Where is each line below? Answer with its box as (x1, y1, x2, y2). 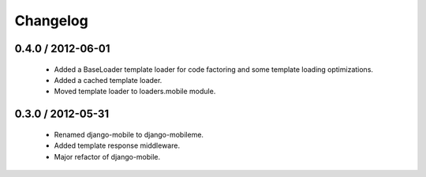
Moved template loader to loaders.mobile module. (54, 87, 216, 96)
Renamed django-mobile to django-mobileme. (54, 130, 204, 139)
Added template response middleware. (54, 141, 181, 150)
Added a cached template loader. (54, 75, 163, 85)
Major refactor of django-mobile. (54, 152, 161, 161)
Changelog (14, 12, 88, 29)
